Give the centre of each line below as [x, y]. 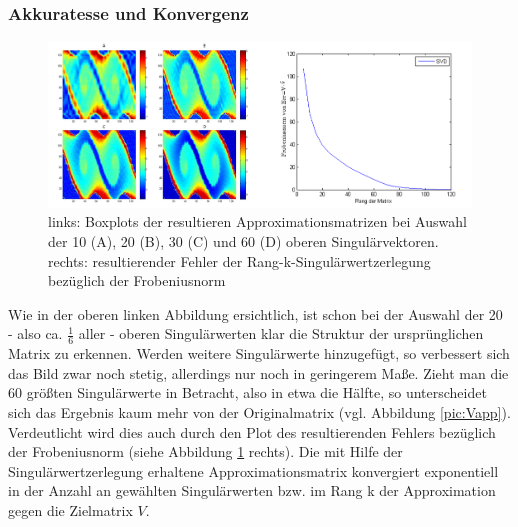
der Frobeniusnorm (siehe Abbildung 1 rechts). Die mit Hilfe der [205, 451]
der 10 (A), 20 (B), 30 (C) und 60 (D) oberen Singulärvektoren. [243, 241]
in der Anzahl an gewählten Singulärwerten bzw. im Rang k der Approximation [252, 490]
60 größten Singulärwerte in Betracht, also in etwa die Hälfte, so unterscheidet [247, 392]
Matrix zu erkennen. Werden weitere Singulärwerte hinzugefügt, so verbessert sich [259, 353]
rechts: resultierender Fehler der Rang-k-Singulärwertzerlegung [239, 260]
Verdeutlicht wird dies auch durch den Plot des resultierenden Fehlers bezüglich [252, 431]
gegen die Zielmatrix [70, 509]
